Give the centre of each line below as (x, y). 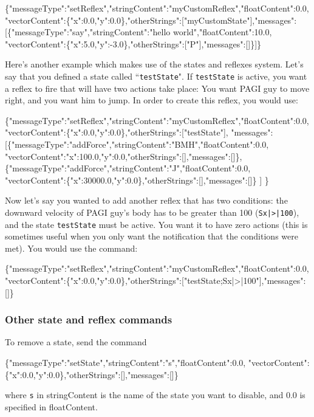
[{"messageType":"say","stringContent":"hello (88, 32)
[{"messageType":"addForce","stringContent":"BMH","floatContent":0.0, (137, 144)
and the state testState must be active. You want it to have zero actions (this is (156, 224)
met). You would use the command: (71, 248)
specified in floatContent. (51, 406)
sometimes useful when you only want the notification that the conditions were (152, 236)
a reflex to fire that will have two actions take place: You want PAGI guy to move (157, 88)
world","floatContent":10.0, (222, 32)
